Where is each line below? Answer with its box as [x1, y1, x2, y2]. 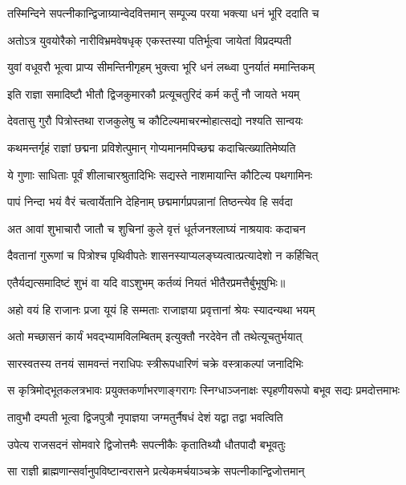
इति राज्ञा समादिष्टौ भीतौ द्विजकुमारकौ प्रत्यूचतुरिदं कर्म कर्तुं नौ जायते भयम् [7, 85, 300, 102]
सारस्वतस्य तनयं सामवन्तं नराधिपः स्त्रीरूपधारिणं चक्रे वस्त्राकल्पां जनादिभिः [7, 354, 303, 371]
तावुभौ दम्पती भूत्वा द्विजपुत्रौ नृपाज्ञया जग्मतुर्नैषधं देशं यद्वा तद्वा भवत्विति [7, 408, 283, 425]
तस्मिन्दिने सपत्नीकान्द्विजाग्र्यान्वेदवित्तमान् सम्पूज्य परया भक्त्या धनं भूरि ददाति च [7, 5, 319, 21]
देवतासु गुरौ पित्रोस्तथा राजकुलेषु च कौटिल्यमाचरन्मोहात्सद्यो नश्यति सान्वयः [7, 112, 303, 129]
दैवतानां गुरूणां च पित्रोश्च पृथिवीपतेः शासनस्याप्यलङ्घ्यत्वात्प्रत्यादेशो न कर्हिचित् [7, 247, 319, 264]
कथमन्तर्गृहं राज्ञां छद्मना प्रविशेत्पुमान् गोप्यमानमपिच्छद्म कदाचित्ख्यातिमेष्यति [7, 139, 296, 156]
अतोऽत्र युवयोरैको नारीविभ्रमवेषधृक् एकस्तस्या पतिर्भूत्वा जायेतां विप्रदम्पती [7, 31, 291, 48]
